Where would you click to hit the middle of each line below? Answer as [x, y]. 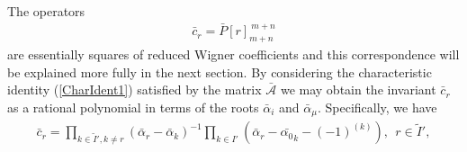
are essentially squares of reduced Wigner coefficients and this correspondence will [233, 54]
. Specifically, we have [377, 107]
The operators [46, 11]
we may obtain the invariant [358, 89]
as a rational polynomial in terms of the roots [133, 107]
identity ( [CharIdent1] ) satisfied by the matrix [135, 89]
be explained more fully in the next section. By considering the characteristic [220, 72]
